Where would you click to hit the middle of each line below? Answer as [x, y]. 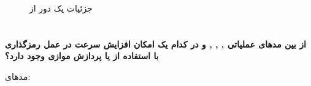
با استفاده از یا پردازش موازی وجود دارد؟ [82, 56]
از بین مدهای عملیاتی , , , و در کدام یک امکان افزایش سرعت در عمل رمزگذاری [155, 44]
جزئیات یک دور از [61, 8]
